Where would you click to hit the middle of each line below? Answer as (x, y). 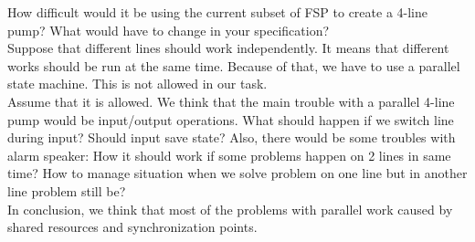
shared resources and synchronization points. (132, 227)
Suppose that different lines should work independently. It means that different (228, 48)
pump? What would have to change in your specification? (169, 30)
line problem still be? (67, 190)
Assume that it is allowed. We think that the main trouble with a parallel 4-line (231, 101)
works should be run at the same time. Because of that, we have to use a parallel (234, 65)
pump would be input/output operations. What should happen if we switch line (231, 119)
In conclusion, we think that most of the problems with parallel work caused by (230, 209)
